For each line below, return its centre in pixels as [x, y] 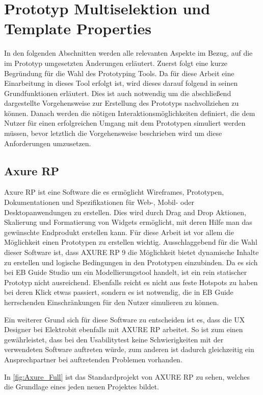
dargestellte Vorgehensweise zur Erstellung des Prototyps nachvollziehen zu [122, 103]
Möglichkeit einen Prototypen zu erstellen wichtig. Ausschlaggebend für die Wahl [131, 242]
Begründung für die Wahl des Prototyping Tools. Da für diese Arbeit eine [119, 73]
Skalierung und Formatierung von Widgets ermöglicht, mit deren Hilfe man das [128, 222]
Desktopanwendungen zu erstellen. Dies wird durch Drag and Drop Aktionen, [125, 212]
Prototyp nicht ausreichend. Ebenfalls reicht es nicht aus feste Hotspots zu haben [131, 282]
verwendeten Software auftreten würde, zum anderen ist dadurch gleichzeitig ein [129, 349]
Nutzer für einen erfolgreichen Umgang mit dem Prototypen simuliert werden [125, 123]
